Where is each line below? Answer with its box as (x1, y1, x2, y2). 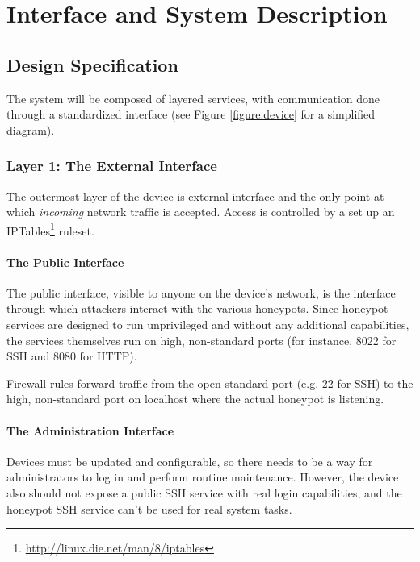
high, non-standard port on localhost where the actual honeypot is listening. (6, 390, 384, 407)
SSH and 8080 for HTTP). (6, 348, 137, 364)
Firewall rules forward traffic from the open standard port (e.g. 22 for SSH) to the (6, 374, 414, 391)
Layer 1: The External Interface (6, 156, 217, 176)
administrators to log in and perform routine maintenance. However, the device (6, 468, 399, 485)
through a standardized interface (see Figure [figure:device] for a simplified (6, 106, 376, 123)
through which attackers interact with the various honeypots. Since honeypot (6, 300, 388, 317)
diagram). (6, 121, 55, 138)
